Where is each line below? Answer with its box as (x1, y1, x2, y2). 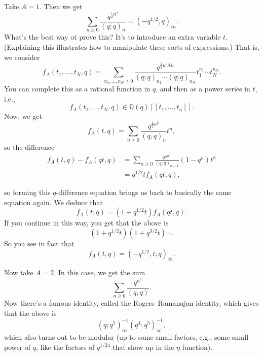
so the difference (4, 141, 55, 152)
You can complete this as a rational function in (4, 83, 151, 93)
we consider (4, 51, 40, 62)
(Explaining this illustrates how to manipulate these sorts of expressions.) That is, (4, 41, 259, 52)
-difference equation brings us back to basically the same (56, 187, 232, 198)
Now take (4, 267, 33, 278)
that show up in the (112, 341, 174, 352)
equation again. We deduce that (4, 197, 103, 207)
